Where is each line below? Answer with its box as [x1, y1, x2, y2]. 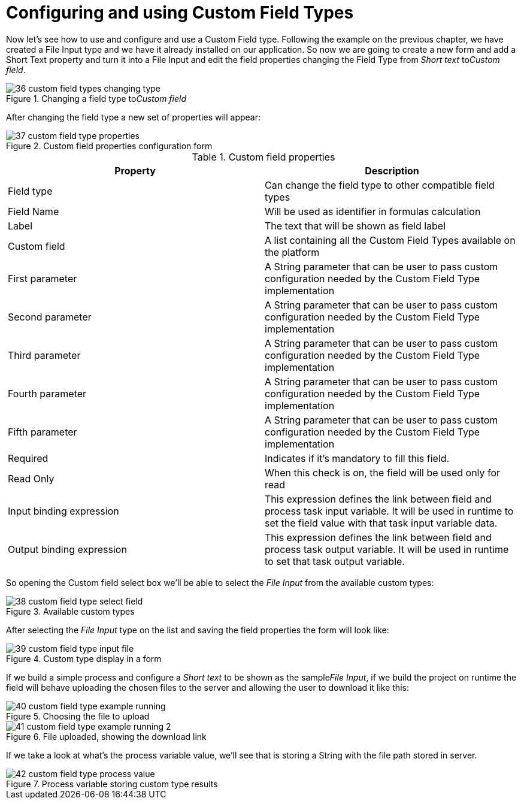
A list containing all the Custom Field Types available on [265, 234, 516, 246]
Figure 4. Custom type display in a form [6, 653, 162, 664]
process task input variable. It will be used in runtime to [265, 504, 514, 517]
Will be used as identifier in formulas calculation [265, 205, 481, 217]
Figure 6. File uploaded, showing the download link [6, 731, 207, 742]
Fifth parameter [8, 425, 77, 438]
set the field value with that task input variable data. [265, 516, 498, 529]
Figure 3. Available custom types [6, 606, 135, 616]
